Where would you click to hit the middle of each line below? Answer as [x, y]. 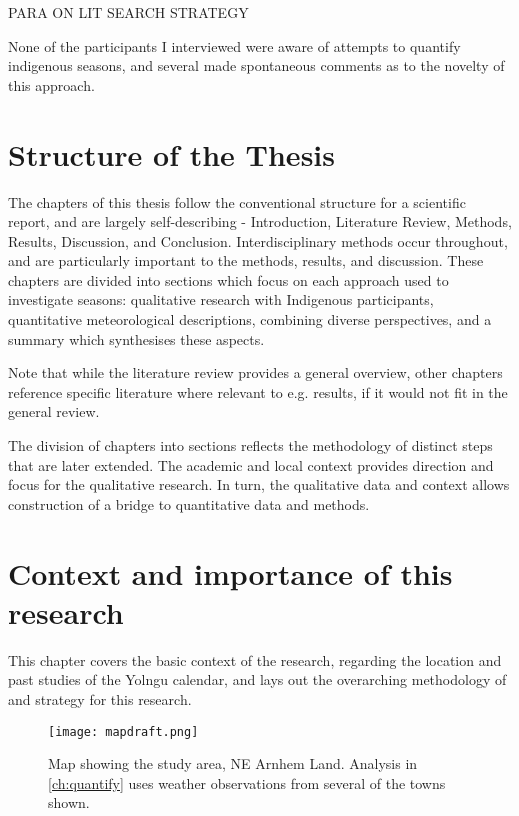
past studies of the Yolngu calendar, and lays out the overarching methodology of [257, 679]
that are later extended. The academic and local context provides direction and [251, 464]
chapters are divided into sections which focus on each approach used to [228, 279]
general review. [54, 411]
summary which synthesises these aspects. [136, 338]
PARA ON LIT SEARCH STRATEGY [128, 12]
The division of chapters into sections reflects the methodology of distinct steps [250, 445]
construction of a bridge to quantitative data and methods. [189, 503]
